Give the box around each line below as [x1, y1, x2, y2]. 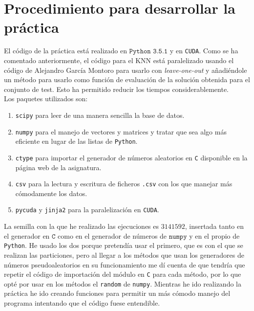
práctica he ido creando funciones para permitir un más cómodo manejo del [4, 288, 231, 298]
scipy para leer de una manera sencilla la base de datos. [15, 110, 185, 120]
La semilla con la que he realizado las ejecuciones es [4, 221, 159, 231]
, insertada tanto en [185, 221, 244, 231]
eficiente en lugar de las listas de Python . [15, 136, 138, 146]
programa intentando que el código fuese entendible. [4, 298, 160, 308]
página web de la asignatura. [15, 162, 102, 172]
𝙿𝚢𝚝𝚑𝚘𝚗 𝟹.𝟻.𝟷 [129, 48, 168, 55]
